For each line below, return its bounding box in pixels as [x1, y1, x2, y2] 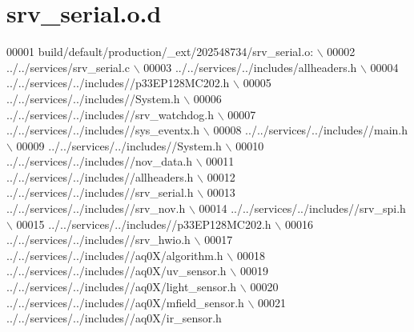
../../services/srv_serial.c [6, 58, 131, 75]
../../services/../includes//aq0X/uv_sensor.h [6, 262, 227, 279]
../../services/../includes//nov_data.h [6, 153, 193, 170]
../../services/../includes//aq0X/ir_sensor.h [6, 310, 222, 326]
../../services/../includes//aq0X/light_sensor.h [6, 278, 237, 295]
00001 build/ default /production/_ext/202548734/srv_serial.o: [6, 43, 314, 60]
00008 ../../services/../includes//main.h [213, 122, 408, 138]
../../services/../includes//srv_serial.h [6, 184, 194, 201]
